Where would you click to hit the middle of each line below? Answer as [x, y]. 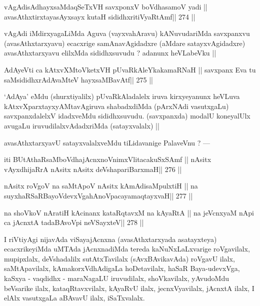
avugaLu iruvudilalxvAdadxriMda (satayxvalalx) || [82, 125]
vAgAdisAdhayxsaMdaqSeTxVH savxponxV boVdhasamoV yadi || [106, 6]
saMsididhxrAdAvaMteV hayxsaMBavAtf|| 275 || [79, 79]
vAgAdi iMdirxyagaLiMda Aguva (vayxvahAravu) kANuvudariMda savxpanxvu [127, 33]
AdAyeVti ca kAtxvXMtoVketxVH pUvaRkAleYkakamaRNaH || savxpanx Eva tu [130, 69]
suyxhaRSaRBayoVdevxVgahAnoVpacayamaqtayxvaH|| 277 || [98, 195]
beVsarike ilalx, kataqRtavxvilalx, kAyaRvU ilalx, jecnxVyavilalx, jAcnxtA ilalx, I [129, 288]
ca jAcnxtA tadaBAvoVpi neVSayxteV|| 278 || [74, 222]
